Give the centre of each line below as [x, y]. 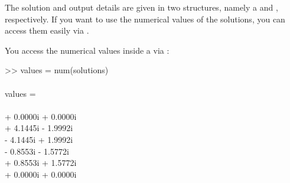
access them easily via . [47, 30]
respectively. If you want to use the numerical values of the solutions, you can [145, 19]
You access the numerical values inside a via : [87, 50]
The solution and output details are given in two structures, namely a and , [141, 7]
